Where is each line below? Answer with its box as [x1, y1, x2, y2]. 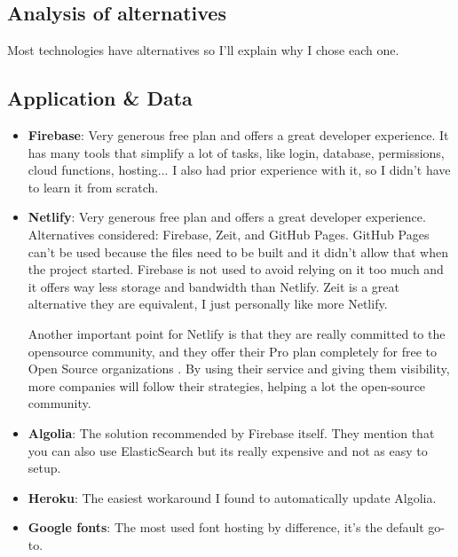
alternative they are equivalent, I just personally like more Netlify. [28, 294, 388, 313]
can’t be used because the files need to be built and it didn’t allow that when [28, 242, 448, 261]
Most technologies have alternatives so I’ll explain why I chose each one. [7, 41, 399, 59]
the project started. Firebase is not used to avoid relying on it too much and [28, 260, 444, 278]
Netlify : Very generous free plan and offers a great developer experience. [28, 208, 426, 226]
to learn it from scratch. [28, 177, 159, 196]
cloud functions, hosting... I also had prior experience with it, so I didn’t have [28, 161, 451, 179]
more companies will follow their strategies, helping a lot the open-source [28, 376, 426, 395]
